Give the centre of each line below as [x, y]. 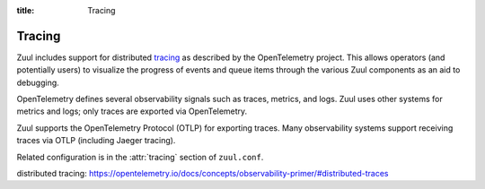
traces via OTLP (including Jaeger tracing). [96, 141]
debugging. [38, 82]
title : [26, 10]
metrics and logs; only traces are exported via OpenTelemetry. [132, 111]
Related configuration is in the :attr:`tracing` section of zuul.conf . [140, 157]
